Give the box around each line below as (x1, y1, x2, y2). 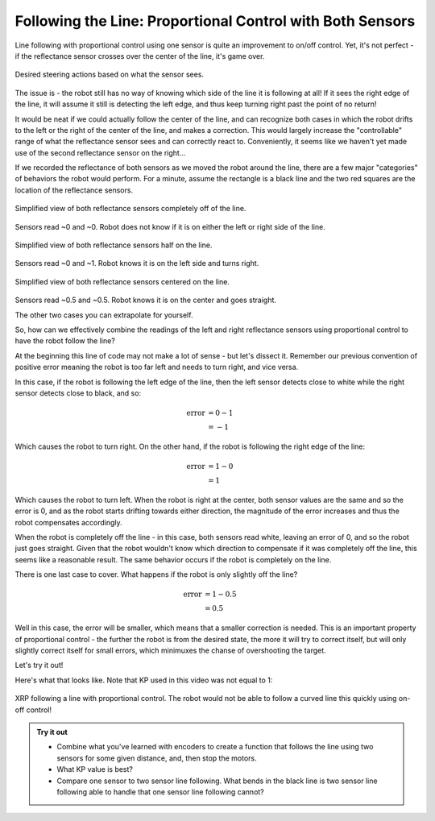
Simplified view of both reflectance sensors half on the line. (14, 240, 213, 250)
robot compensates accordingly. (14, 517, 122, 527)
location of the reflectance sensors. (14, 185, 133, 195)
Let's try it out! (14, 661, 64, 670)
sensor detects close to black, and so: (14, 388, 141, 398)
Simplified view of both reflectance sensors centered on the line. (14, 276, 230, 286)
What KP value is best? (56, 765, 133, 774)
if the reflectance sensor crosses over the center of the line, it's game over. (14, 51, 265, 60)
